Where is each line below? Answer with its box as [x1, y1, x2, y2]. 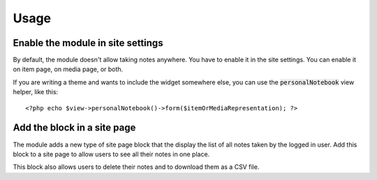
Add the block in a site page [13, 122, 136, 134]
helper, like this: [13, 88, 59, 96]
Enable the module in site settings [13, 37, 163, 49]
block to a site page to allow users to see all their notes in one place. [13, 150, 210, 158]
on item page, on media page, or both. [13, 65, 124, 73]
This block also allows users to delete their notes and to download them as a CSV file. [13, 163, 260, 171]
